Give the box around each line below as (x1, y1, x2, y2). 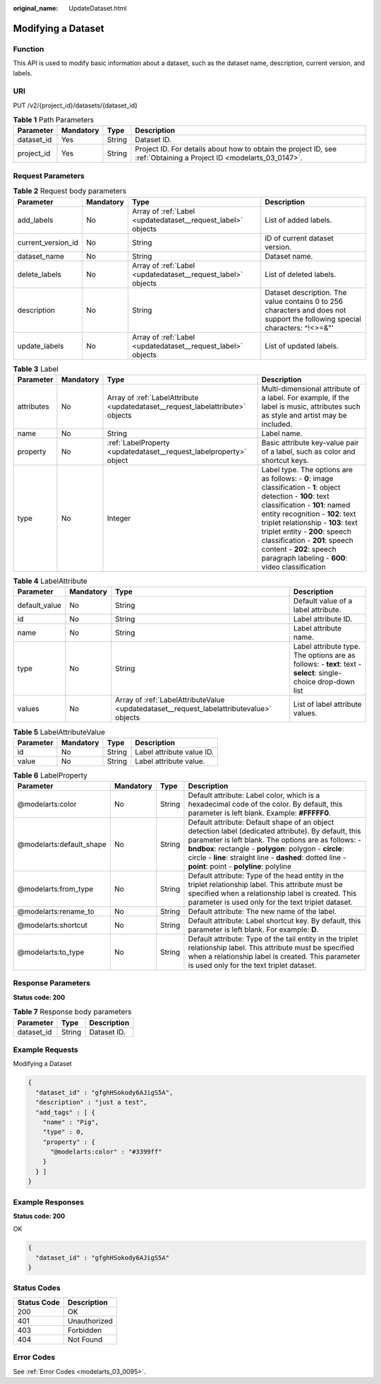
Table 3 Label (13, 364, 59, 374)
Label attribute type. (293, 642, 361, 652)
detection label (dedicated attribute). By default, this (188, 826, 361, 836)
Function (13, 44, 44, 54)
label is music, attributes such (261, 401, 361, 411)
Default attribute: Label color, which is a (188, 790, 320, 800)
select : (293, 668, 317, 678)
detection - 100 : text (261, 491, 329, 501)
